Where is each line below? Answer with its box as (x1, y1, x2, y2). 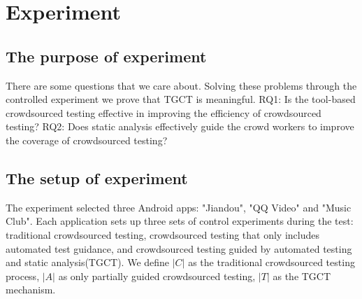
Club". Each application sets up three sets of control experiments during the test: (6, 214, 354, 228)
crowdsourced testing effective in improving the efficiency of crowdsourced (6, 105, 321, 120)
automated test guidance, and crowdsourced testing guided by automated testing (6, 241, 352, 256)
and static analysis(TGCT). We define (6, 255, 170, 270)
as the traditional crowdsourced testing (188, 255, 355, 270)
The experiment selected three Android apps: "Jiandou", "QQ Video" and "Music (6, 200, 352, 214)
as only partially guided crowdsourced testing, (58, 268, 256, 283)
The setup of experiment (6, 167, 188, 188)
